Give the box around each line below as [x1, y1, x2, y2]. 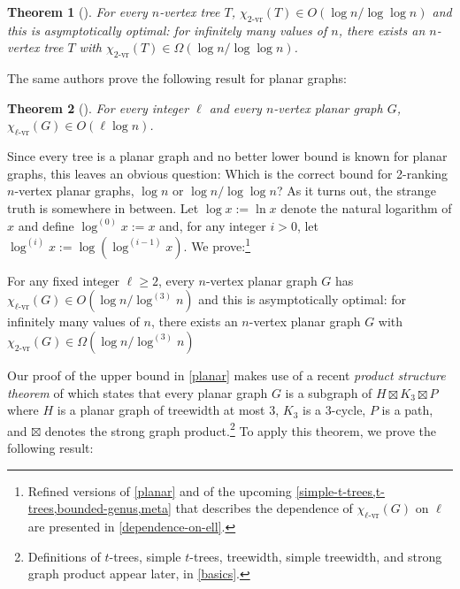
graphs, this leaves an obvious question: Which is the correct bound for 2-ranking [7, 164, 448, 182]
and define [18, 216, 74, 234]
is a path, [381, 401, 433, 419]
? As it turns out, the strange [276, 181, 436, 200]
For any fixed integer [7, 271, 120, 289]
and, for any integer [159, 216, 266, 234]
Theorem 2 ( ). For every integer [7, 98, 189, 117]
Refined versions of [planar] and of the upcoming [27, 481, 292, 500]
